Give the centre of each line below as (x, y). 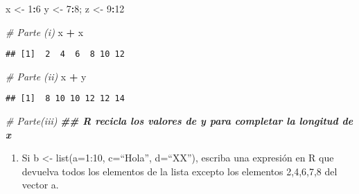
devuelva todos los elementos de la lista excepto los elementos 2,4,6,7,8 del (179, 171)
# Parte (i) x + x (45, 32)
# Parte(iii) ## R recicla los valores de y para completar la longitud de (179, 121)
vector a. (40, 185)
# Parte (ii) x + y (46, 76)
